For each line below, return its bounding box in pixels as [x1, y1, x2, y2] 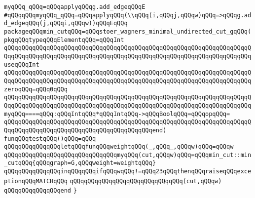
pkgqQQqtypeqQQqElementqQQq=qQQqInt [4, 36, 124, 43]
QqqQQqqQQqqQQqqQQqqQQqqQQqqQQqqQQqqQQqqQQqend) [4, 126, 167, 134]
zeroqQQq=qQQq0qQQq [4, 85, 68, 93]
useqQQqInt [4, 61, 39, 68]
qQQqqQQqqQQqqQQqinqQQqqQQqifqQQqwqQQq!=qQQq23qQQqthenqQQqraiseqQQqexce [4, 168, 252, 175]
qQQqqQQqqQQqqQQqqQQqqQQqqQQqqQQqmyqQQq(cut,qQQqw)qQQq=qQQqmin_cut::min [4, 151, 252, 158]
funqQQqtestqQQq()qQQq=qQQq [4, 135, 96, 142]
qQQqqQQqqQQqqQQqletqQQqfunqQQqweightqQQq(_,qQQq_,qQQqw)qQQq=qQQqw [4, 143, 234, 151]
